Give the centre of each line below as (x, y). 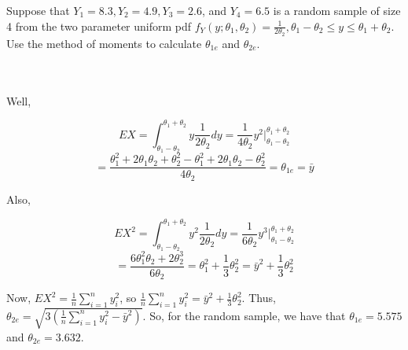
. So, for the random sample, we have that (244, 315)
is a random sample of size (337, 10)
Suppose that (38, 10)
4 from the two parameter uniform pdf (99, 26)
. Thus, (259, 298)
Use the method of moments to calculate (104, 43)
